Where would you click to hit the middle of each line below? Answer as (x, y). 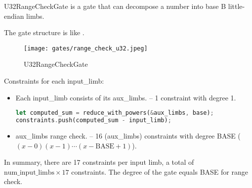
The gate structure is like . (44, 32)
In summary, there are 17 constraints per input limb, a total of (99, 162)
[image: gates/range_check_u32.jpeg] (86, 48)
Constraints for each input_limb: (54, 81)
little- (236, 6)
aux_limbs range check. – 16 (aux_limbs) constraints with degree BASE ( (128, 135)
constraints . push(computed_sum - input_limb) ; (93, 120)
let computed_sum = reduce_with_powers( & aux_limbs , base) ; (115, 113)
